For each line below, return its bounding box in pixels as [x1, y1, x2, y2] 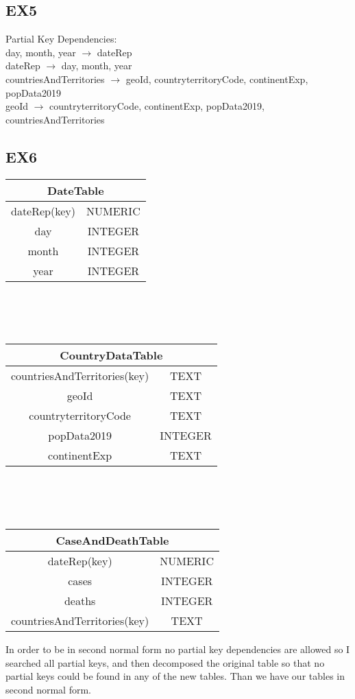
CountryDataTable [60, 347, 163, 364]
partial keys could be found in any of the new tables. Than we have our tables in [5, 669, 345, 683]
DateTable [47, 182, 104, 198]
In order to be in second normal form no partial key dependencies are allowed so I [5, 642, 350, 656]
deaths [64, 593, 96, 609]
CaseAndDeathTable [56, 532, 169, 549]
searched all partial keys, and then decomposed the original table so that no [5, 655, 325, 670]
